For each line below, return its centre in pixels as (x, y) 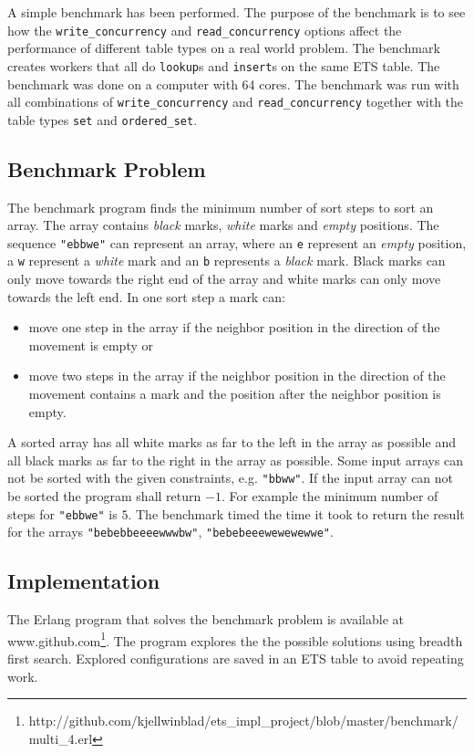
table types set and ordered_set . (103, 119)
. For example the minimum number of (330, 496)
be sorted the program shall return (104, 496)
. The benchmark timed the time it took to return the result (296, 513)
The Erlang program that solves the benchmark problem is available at (206, 619)
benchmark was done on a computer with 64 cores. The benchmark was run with (233, 84)
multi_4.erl (61, 738)
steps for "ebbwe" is (62, 513)
